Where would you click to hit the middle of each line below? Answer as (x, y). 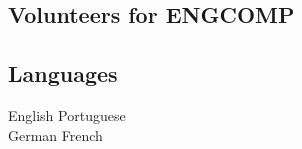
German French (55, 134)
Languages (63, 73)
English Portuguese (67, 114)
